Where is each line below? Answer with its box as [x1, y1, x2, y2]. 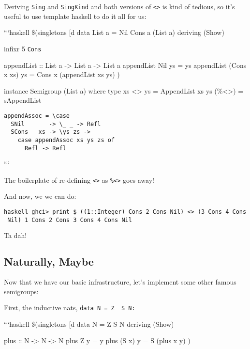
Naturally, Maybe [4, 254, 94, 269]
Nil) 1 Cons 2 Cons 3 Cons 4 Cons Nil [7, 216, 132, 223]
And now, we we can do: [4, 191, 76, 201]
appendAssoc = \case [4, 112, 70, 119]
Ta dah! [4, 230, 27, 240]
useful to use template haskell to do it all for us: [4, 11, 147, 21]
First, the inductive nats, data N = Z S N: [4, 302, 135, 313]
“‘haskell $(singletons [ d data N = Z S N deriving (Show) [4, 318, 174, 329]
